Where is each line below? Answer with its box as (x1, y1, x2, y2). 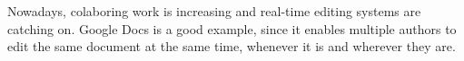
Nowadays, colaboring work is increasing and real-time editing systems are (7, 2, 421, 20)
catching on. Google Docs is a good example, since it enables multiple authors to (7, 19, 457, 38)
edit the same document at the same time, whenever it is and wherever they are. (7, 37, 456, 56)
